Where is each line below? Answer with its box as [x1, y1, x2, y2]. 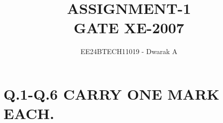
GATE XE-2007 [74, 17, 184, 38]
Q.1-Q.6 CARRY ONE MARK [3, 83, 220, 104]
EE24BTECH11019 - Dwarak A [80, 46, 178, 57]
